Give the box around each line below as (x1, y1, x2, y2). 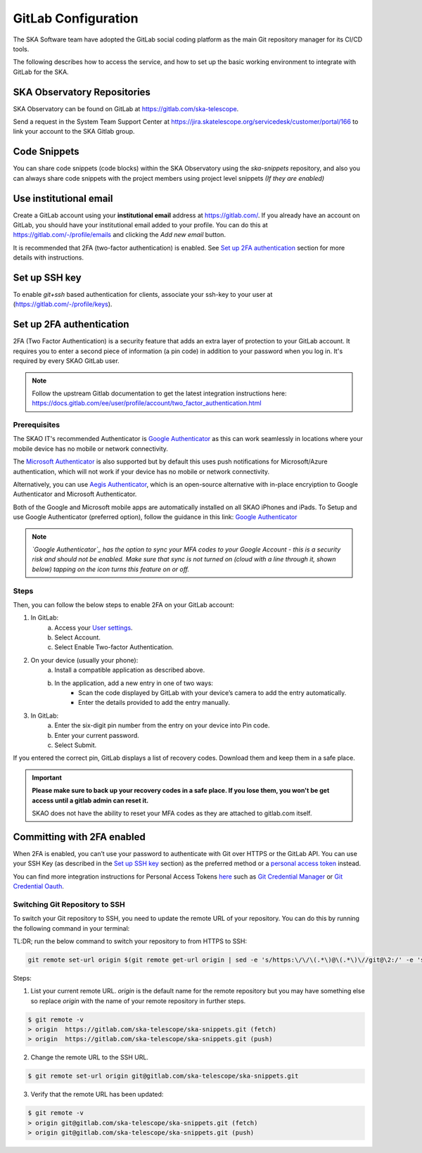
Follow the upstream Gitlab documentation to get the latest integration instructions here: (32, 389, 287, 397)
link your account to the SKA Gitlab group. (13, 127, 135, 136)
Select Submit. (54, 741, 97, 749)
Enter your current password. (54, 731, 140, 739)
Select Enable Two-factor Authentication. (54, 643, 174, 651)
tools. (13, 44, 30, 53)
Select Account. (54, 633, 101, 642)
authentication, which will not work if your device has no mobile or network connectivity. (13, 467, 270, 476)
